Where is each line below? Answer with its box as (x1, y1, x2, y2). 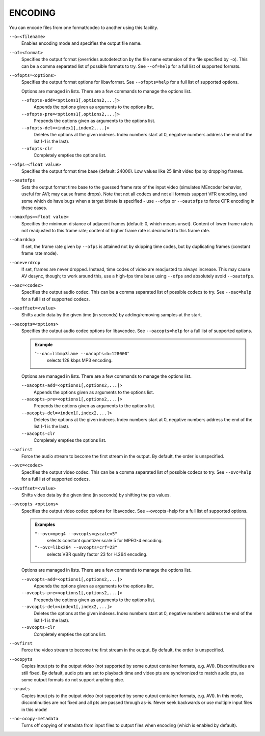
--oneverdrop (9, 260, 41, 265)
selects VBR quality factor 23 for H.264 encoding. (47, 551, 148, 557)
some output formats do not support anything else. (21, 676, 125, 682)
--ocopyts (9, 656, 33, 662)
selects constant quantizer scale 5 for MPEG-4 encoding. (47, 537, 163, 543)
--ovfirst (9, 641, 33, 646)
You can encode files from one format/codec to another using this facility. (9, 25, 159, 31)
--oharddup (9, 237, 35, 243)
